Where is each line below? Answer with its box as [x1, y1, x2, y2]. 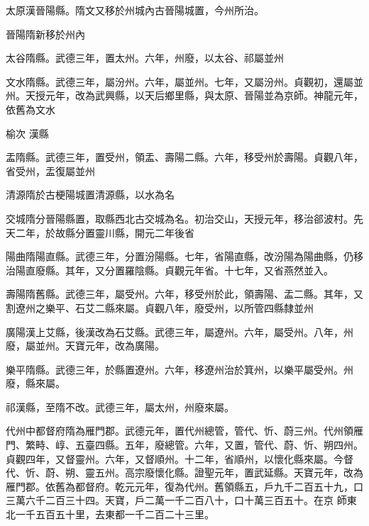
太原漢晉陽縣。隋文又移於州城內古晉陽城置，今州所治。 [6, 3, 264, 17]
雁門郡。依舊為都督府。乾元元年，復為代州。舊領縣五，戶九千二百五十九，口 [6, 479, 363, 493]
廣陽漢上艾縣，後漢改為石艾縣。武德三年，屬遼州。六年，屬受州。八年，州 [6, 324, 353, 339]
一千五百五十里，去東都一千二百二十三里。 [15, 507, 214, 522]
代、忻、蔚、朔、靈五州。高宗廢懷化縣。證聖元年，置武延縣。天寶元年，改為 [6, 465, 363, 480]
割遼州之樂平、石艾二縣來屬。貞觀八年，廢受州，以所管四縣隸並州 [6, 300, 314, 315]
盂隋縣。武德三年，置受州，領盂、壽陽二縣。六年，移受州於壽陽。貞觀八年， [6, 150, 363, 164]
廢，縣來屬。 [6, 376, 65, 391]
